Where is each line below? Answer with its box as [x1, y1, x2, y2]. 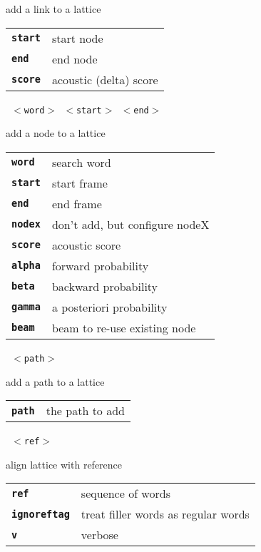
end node [51, 50, 98, 67]
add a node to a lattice [6, 126, 106, 140]
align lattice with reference [6, 456, 123, 471]
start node [51, 29, 103, 46]
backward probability [51, 277, 158, 295]
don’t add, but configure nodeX [51, 215, 210, 232]
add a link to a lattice [6, 1, 101, 16]
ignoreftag [11, 508, 70, 520]
